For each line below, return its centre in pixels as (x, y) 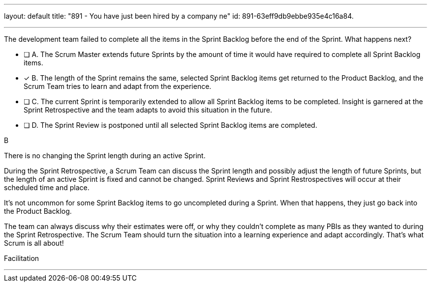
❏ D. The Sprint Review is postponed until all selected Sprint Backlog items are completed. (170, 125)
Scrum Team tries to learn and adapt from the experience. (118, 86)
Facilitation (22, 258)
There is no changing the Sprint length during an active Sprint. (105, 156)
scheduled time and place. (47, 187)
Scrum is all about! (34, 243)
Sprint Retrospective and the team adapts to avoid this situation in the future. (148, 110)
